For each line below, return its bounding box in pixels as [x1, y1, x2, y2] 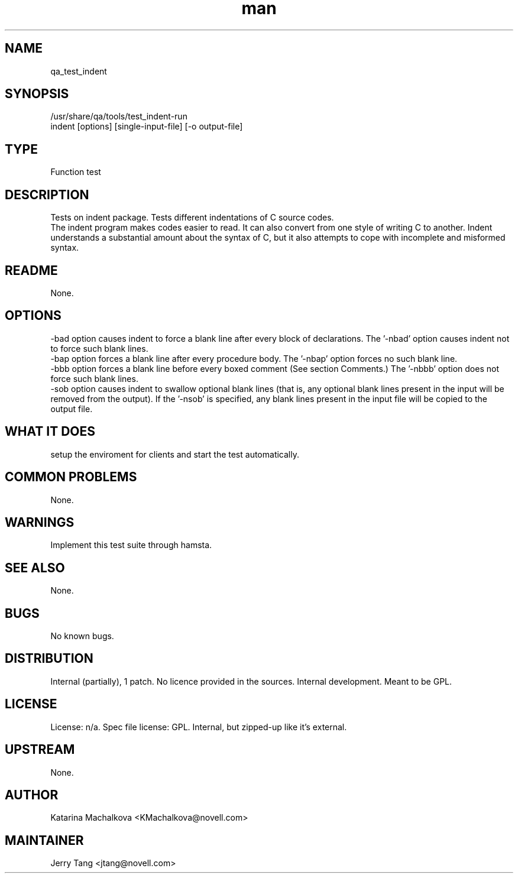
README [5, 263, 58, 278]
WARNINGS [5, 514, 75, 530]
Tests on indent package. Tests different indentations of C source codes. [50, 212, 334, 223]
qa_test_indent [50, 66, 107, 76]
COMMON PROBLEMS [5, 469, 137, 485]
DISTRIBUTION [5, 651, 93, 666]
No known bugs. [50, 631, 114, 642]
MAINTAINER [5, 832, 84, 848]
